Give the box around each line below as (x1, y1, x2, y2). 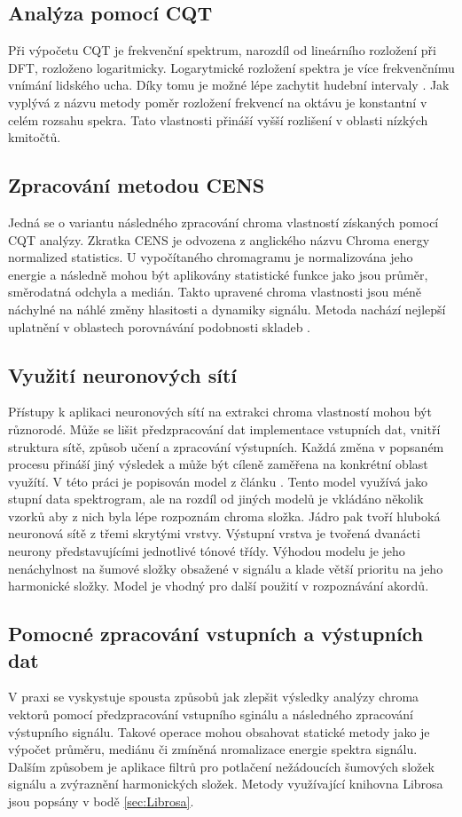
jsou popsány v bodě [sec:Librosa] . (8, 792, 194, 811)
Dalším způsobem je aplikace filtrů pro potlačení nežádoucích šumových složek (8, 757, 435, 775)
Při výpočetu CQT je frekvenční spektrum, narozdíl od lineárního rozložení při (8, 41, 436, 59)
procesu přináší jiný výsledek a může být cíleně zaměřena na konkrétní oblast (8, 455, 428, 473)
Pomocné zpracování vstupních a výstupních (8, 620, 424, 647)
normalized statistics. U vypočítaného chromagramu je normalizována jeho (8, 248, 413, 266)
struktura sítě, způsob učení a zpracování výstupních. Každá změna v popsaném (8, 437, 444, 456)
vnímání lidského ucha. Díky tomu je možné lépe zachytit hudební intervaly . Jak (8, 75, 450, 94)
